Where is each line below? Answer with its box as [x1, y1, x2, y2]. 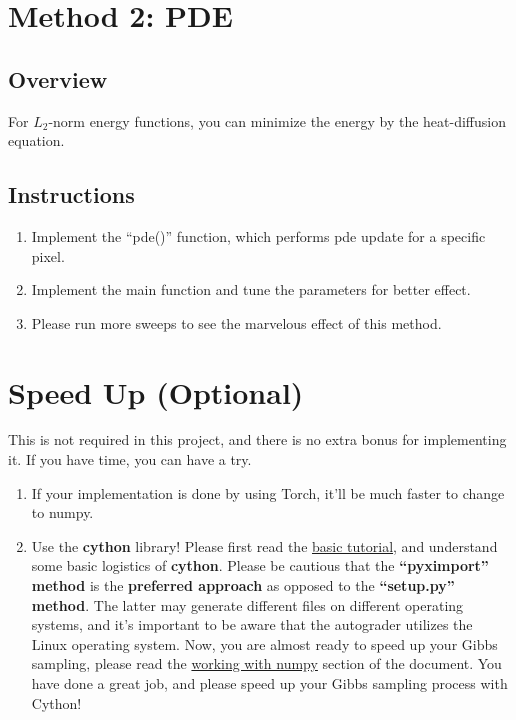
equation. [8, 130, 65, 151]
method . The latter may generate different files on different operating [31, 594, 464, 615]
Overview [8, 63, 108, 94]
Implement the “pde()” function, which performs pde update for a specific [31, 225, 486, 246]
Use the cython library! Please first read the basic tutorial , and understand [31, 535, 498, 556]
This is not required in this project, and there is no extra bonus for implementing [8, 429, 507, 450]
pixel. [31, 245, 65, 266]
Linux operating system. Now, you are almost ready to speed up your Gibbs [31, 633, 498, 654]
